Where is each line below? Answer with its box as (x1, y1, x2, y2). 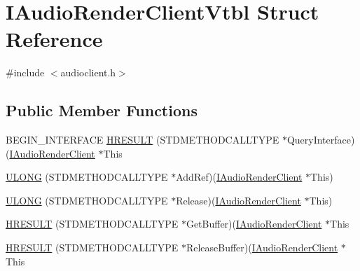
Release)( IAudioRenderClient (176, 193, 301, 207)
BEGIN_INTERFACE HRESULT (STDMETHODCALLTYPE (6, 132, 279, 147)
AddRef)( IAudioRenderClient (176, 169, 303, 184)
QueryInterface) (286, 132, 355, 147)
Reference (6, 25, 103, 53)
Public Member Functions (6, 99, 198, 121)
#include (6, 65, 45, 80)
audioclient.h (60, 65, 116, 80)
